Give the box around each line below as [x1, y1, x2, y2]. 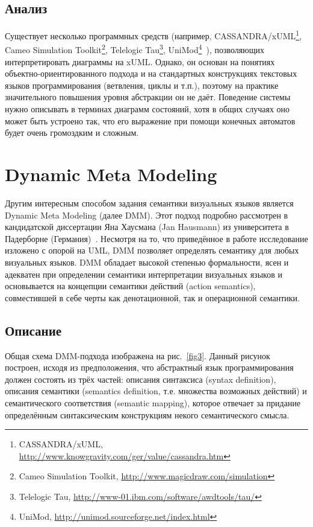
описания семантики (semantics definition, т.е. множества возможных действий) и [5, 385, 307, 397]
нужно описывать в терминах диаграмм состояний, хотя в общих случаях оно [5, 103, 290, 115]
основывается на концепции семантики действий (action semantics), [5, 279, 256, 292]
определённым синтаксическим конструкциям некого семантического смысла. [5, 408, 290, 421]
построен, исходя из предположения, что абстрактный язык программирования [5, 361, 294, 374]
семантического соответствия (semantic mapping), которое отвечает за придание [5, 396, 301, 409]
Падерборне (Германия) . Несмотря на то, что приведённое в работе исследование [5, 232, 308, 244]
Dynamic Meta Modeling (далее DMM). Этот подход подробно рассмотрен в [5, 208, 288, 221]
